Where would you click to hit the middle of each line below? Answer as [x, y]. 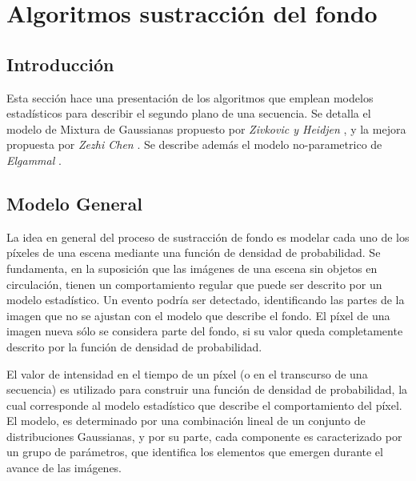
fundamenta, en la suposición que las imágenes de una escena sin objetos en [192, 268]
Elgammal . [34, 160]
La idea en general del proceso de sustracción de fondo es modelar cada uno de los [208, 236]
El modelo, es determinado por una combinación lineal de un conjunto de [186, 421]
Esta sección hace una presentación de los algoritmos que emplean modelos [190, 97]
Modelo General [74, 203]
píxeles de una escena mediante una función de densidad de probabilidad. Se [194, 253]
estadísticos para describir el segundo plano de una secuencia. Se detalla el [189, 113]
